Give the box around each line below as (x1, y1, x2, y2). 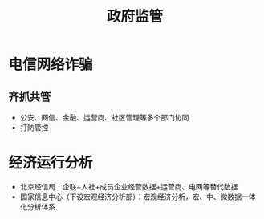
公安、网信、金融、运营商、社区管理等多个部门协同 (19, 113, 189, 122)
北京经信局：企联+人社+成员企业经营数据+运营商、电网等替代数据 (19, 181, 238, 191)
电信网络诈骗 (8, 55, 94, 74)
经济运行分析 (8, 154, 94, 172)
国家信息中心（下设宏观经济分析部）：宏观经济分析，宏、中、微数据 (19, 192, 242, 201)
